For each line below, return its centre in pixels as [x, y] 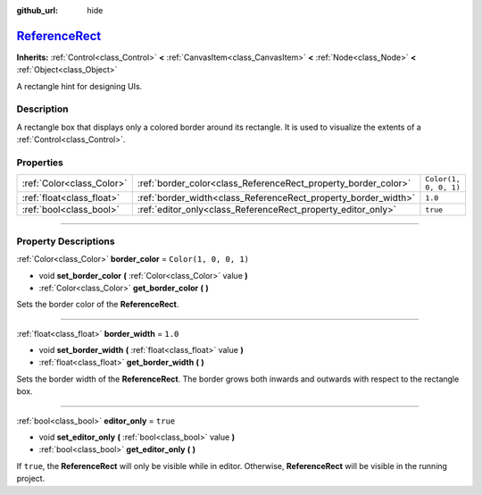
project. [31, 479]
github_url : [37, 10]
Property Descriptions [66, 241]
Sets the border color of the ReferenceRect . [98, 305]
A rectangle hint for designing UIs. [79, 86]
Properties [40, 163]
